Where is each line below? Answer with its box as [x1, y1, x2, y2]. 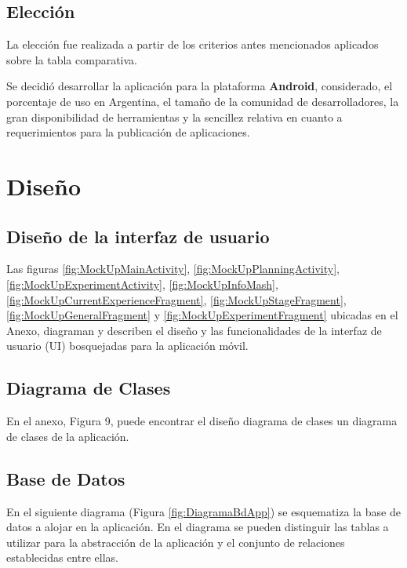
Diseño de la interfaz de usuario [6, 224, 270, 248]
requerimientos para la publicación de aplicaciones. [6, 124, 250, 140]
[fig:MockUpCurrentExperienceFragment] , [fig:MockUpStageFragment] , [6, 291, 347, 308]
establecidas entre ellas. [6, 549, 118, 566]
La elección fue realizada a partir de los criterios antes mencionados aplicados [6, 36, 379, 53]
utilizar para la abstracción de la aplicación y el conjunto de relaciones [6, 533, 345, 550]
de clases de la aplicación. [6, 428, 129, 444]
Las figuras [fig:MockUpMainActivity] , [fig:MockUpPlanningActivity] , [6, 260, 340, 277]
